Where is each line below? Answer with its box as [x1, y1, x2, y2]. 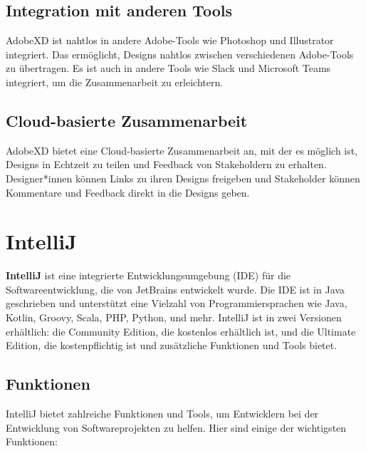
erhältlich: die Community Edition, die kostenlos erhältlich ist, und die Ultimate [6, 323, 356, 338]
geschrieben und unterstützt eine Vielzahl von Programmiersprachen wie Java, [6, 296, 347, 311]
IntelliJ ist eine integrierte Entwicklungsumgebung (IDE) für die [6, 268, 291, 283]
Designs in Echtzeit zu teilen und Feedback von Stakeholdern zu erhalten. [6, 157, 327, 172]
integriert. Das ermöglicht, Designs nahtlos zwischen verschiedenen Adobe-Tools [6, 46, 354, 61]
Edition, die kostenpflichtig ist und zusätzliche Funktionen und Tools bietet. [6, 338, 338, 353]
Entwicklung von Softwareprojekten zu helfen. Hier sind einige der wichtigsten [6, 420, 347, 435]
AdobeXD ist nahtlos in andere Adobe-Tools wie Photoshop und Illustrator [6, 33, 334, 48]
